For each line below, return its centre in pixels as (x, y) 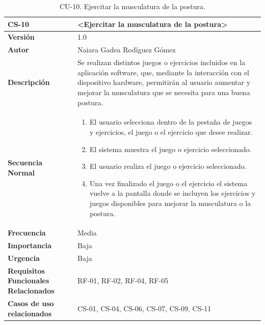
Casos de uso (31, 303)
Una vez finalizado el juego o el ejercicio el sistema (168, 183)
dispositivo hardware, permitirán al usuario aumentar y (164, 82)
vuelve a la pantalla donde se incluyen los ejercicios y (173, 193)
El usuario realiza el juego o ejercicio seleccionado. (168, 166)
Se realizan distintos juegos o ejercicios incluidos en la (162, 62)
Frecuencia (27, 233)
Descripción (29, 82)
